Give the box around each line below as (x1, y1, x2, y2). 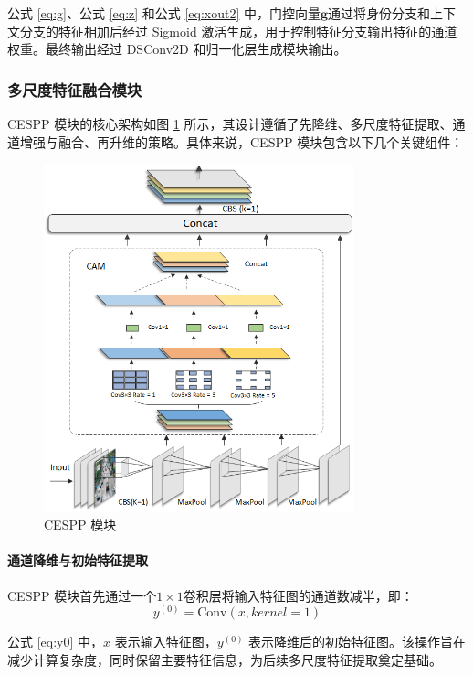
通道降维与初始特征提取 (7, 551, 148, 570)
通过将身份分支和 (328, 4, 431, 22)
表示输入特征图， (114, 632, 217, 651)
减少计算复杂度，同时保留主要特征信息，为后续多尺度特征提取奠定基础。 (7, 649, 442, 669)
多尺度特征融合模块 (7, 78, 142, 101)
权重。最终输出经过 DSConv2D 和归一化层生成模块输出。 (7, 39, 347, 59)
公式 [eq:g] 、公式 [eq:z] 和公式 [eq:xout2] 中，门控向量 (7, 4, 321, 22)
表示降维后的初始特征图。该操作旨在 (248, 632, 467, 651)
